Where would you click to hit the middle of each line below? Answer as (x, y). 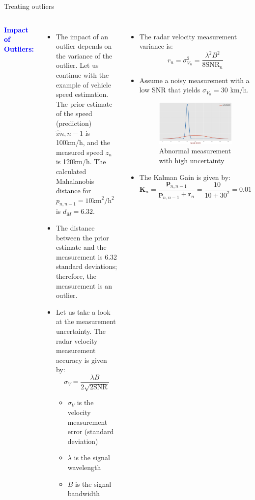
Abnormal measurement (195, 151)
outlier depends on (84, 46)
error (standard (91, 431)
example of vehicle (83, 84)
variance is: (156, 46)
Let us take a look (83, 311)
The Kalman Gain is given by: (185, 177)
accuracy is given (81, 360)
